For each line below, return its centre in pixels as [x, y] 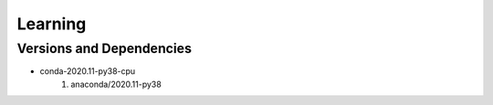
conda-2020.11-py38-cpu [88, 71]
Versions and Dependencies [104, 48]
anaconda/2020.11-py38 [116, 84]
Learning [52, 24]
